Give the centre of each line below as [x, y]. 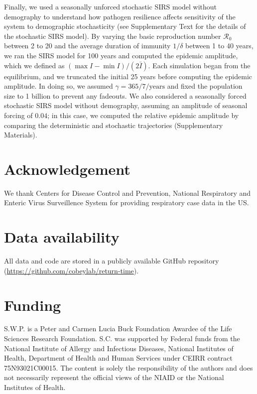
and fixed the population [205, 86]
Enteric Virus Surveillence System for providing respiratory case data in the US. [127, 202]
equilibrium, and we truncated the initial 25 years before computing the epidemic [128, 76]
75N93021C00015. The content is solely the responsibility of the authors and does [128, 367]
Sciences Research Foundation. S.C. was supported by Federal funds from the [122, 338]
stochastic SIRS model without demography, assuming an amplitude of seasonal [126, 105]
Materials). [21, 135]
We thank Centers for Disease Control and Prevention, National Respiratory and [128, 193]
